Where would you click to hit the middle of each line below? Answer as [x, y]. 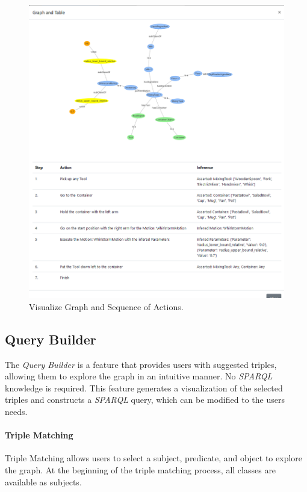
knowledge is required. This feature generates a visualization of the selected [144, 388]
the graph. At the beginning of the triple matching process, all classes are [141, 470]
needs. [16, 412]
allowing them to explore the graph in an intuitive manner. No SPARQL [139, 376]
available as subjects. [43, 481]
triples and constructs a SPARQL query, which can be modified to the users [145, 400]
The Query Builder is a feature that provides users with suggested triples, [141, 364]
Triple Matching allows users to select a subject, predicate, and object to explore [154, 458]
